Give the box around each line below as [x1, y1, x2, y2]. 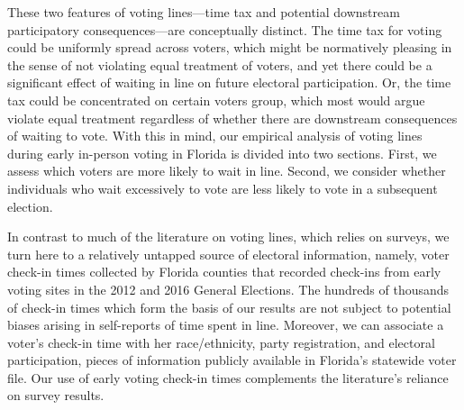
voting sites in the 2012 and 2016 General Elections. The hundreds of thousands [7, 279, 450, 298]
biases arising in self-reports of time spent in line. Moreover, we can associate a [7, 315, 444, 334]
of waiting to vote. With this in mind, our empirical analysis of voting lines [7, 126, 423, 145]
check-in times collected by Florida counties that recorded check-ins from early [7, 262, 441, 281]
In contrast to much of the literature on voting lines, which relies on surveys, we [7, 227, 450, 246]
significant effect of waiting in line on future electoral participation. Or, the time [7, 73, 451, 92]
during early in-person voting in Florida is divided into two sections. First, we [7, 143, 437, 162]
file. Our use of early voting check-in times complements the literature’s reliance [7, 368, 449, 387]
